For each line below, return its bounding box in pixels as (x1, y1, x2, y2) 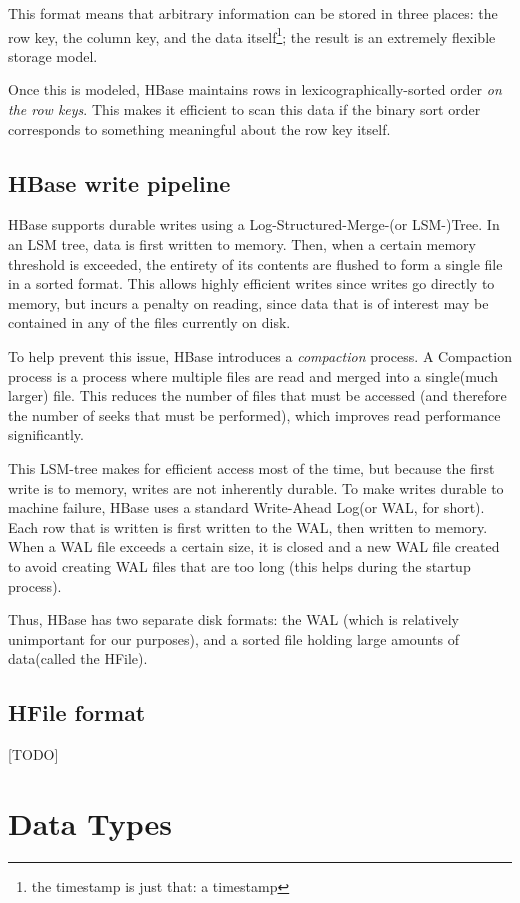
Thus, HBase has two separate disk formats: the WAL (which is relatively (8, 609, 459, 630)
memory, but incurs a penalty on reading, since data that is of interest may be (8, 292, 489, 313)
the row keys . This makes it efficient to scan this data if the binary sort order (8, 99, 481, 120)
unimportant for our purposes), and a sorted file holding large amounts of (8, 628, 459, 649)
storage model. (8, 45, 98, 66)
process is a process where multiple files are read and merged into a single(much (8, 365, 498, 386)
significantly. (8, 424, 84, 445)
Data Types (8, 802, 172, 843)
